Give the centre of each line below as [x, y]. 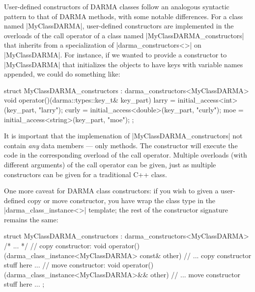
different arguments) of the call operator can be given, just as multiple [110, 164]
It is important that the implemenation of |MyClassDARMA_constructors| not [123, 136]
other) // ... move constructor [195, 274]
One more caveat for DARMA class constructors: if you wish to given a [111, 191]
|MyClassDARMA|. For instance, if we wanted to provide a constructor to [115, 54]
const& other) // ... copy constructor [196, 255]
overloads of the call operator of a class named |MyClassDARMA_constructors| [124, 35]
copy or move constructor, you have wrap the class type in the [122, 200]
